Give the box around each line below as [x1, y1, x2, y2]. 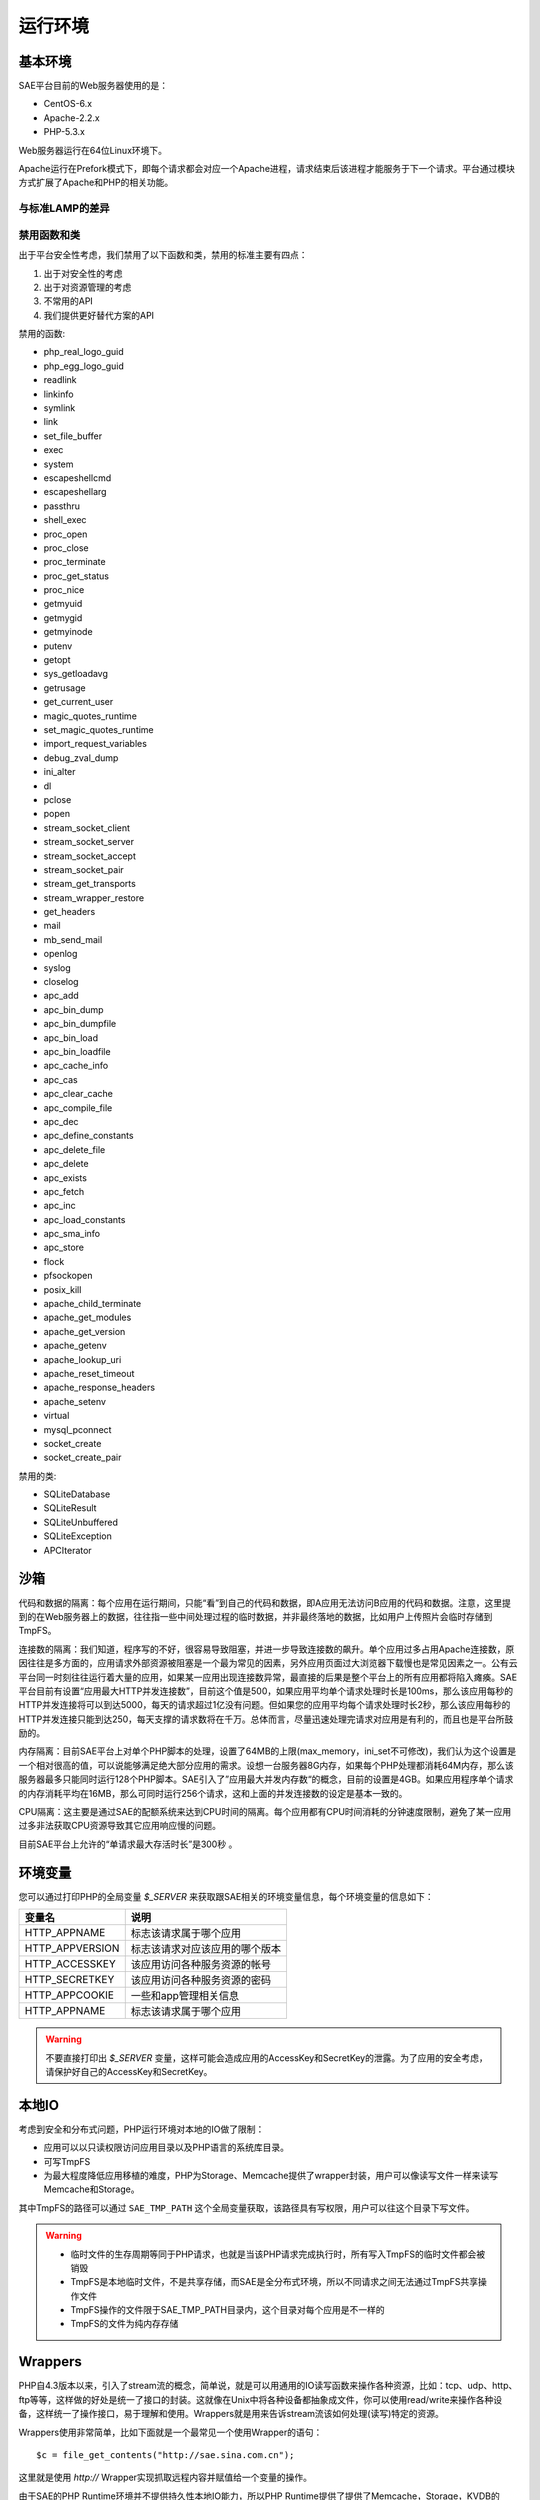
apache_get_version [43, 1325, 126, 1337]
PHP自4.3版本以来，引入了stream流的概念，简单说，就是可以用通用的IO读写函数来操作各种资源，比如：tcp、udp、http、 [18, 2380, 518, 2392]
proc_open [43, 528, 88, 540]
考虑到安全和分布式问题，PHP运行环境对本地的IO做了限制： [18, 2123, 265, 2135]
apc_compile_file [43, 1101, 113, 1114]
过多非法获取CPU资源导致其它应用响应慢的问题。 [18, 1820, 222, 1832]
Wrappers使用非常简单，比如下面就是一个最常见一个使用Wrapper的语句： [18, 2426, 323, 2438]
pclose [43, 793, 72, 805]
